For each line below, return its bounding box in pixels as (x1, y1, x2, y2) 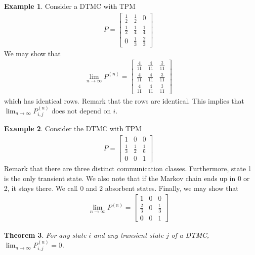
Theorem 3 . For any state (4, 229, 86, 240)
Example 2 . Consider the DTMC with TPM (4, 123, 142, 134)
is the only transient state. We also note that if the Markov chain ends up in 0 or (4, 173, 250, 183)
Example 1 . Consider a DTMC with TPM (4, 1, 135, 11)
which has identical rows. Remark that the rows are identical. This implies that (4, 95, 245, 106)
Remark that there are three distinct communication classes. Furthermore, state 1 (4, 163, 252, 174)
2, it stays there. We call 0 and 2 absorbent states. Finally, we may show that (4, 182, 239, 193)
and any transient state (93, 229, 164, 240)
